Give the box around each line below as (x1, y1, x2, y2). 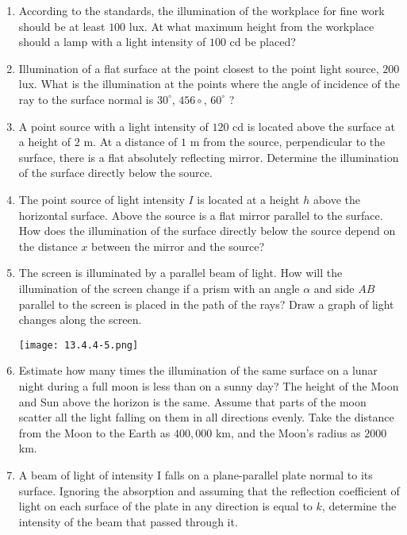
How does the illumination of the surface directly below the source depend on (18, 222, 396, 239)
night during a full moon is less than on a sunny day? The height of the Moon (18, 377, 399, 394)
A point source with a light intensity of (18, 117, 209, 134)
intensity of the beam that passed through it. (18, 513, 238, 529)
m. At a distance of (83, 133, 178, 150)
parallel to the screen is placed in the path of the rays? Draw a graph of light (18, 295, 394, 312)
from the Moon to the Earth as (18, 424, 171, 441)
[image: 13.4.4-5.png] (18, 339, 139, 351)
